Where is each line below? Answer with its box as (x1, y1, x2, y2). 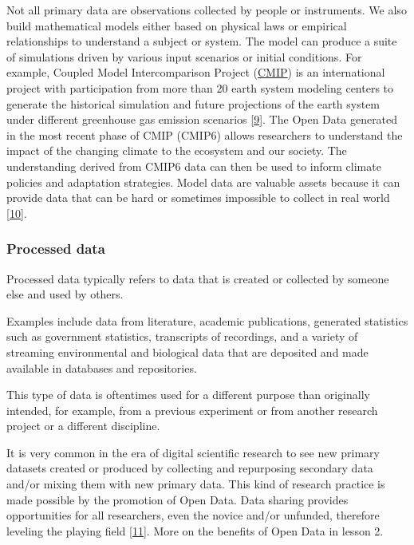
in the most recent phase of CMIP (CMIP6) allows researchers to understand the (6, 126, 403, 143)
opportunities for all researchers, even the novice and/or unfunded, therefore (6, 507, 380, 523)
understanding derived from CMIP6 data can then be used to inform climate (6, 157, 381, 174)
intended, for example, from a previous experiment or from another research (6, 401, 378, 418)
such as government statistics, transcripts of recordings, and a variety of (6, 328, 358, 345)
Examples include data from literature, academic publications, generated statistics (6, 312, 408, 329)
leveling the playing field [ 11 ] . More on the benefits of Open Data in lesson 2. (6, 522, 384, 539)
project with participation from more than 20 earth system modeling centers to (6, 79, 394, 96)
